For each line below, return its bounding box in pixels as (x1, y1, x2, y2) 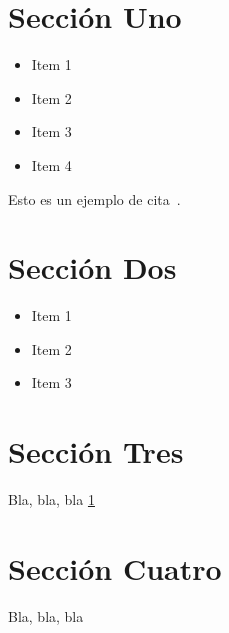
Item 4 (31, 154, 72, 175)
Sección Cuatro (8, 547, 222, 588)
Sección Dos (8, 247, 177, 288)
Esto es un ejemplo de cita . (8, 188, 181, 209)
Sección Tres (8, 431, 184, 472)
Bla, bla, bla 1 (8, 489, 95, 510)
